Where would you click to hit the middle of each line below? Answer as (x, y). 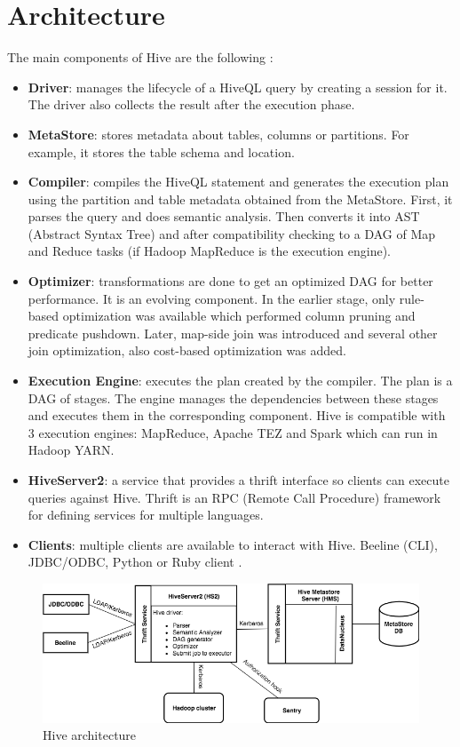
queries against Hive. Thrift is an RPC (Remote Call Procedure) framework (234, 497)
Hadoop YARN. (71, 450)
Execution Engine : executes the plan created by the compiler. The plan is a (240, 381)
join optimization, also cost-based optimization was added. (187, 350)
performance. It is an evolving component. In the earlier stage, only (212, 298)
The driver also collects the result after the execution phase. (191, 104)
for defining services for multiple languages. (146, 515)
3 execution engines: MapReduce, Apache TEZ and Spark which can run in (233, 432)
